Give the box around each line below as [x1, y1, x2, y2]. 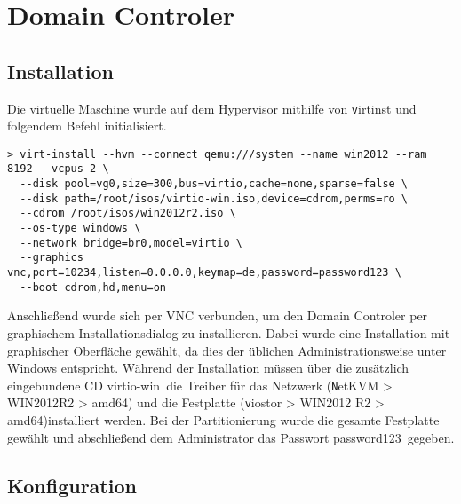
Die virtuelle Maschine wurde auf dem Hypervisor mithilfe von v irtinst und [7, 98, 417, 117]
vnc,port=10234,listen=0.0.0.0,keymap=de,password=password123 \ [7, 266, 401, 280]
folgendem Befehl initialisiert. [7, 116, 167, 135]
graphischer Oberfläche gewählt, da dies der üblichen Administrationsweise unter [7, 341, 447, 359]
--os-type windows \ [20, 222, 141, 235]
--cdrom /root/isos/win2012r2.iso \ [20, 207, 236, 220]
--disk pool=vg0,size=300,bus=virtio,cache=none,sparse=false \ [20, 177, 409, 191]
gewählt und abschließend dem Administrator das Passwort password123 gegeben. [7, 428, 455, 446]
